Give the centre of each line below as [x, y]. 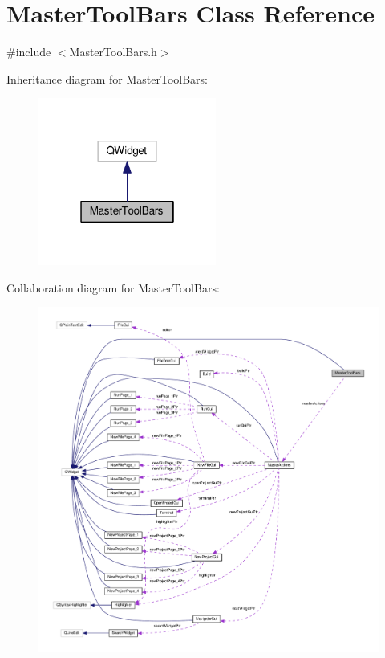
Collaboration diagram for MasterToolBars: [113, 287]
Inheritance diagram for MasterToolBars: [107, 78]
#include [29, 52]
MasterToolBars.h [113, 52]
